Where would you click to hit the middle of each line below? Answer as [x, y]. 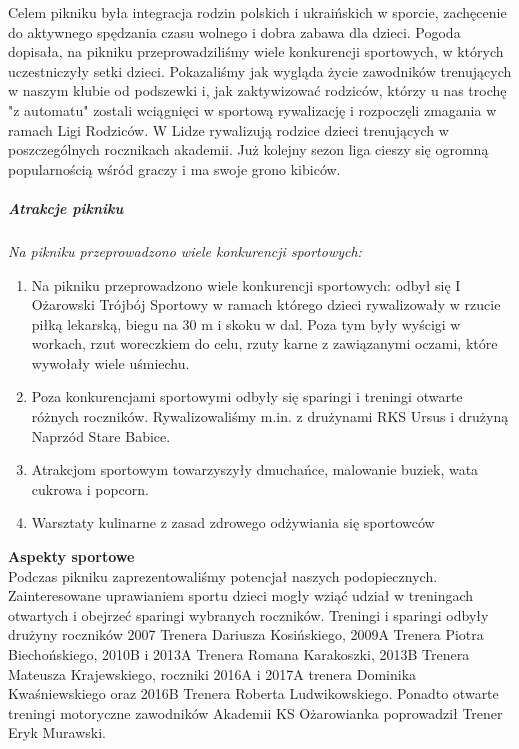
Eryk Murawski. [57, 732]
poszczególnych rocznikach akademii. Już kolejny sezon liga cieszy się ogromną [248, 149]
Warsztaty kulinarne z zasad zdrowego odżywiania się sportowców [233, 522]
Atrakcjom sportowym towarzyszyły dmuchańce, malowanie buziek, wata [255, 469]
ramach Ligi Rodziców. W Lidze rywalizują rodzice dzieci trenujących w [228, 129]
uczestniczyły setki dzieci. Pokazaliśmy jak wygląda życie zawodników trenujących [260, 70]
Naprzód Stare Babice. [101, 435]
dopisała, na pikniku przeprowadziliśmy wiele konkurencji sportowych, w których [256, 51]
